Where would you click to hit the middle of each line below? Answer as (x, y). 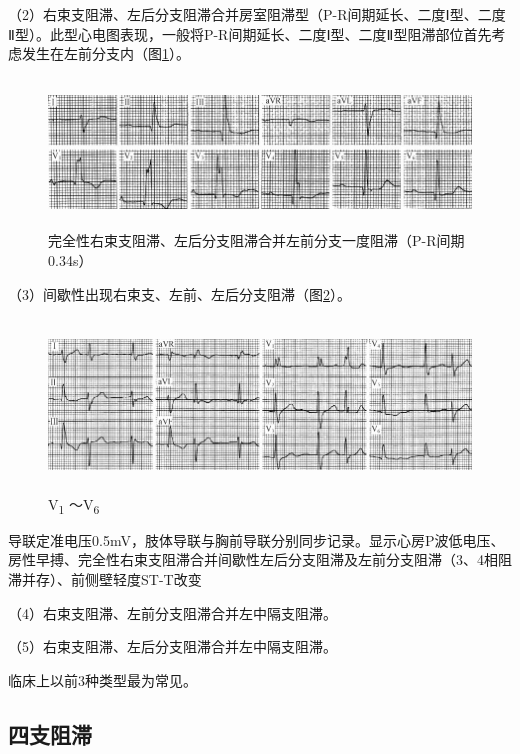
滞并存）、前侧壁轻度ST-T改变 (105, 579)
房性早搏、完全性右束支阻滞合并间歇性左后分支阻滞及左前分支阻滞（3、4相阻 (260, 559)
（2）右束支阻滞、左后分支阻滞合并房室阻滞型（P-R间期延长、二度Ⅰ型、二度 (257, 14)
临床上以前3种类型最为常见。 (102, 679)
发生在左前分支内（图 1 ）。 (105, 53)
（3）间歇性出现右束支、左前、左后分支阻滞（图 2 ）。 (179, 293)
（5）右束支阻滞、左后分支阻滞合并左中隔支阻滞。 (172, 646)
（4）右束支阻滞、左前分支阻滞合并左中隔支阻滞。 (172, 612)
